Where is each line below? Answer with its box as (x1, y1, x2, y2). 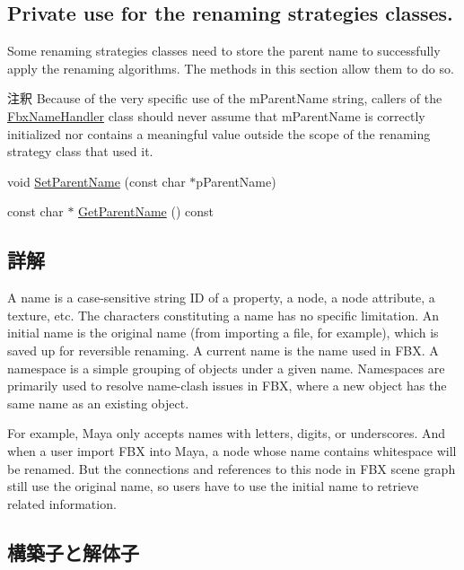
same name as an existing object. (7, 393, 189, 412)
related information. (7, 494, 117, 513)
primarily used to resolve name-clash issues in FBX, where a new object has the (7, 376, 447, 395)
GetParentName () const (78, 202, 214, 221)
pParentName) (196, 171, 276, 190)
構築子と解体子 (7, 538, 139, 566)
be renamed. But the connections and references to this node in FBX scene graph (7, 459, 456, 478)
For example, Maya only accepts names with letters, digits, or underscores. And (7, 424, 446, 443)
